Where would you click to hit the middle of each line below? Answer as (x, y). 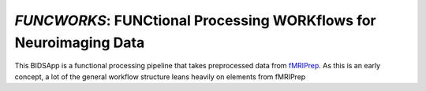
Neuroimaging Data (80, 42)
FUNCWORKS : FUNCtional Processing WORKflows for (195, 20)
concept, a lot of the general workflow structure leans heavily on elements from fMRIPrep (160, 76)
